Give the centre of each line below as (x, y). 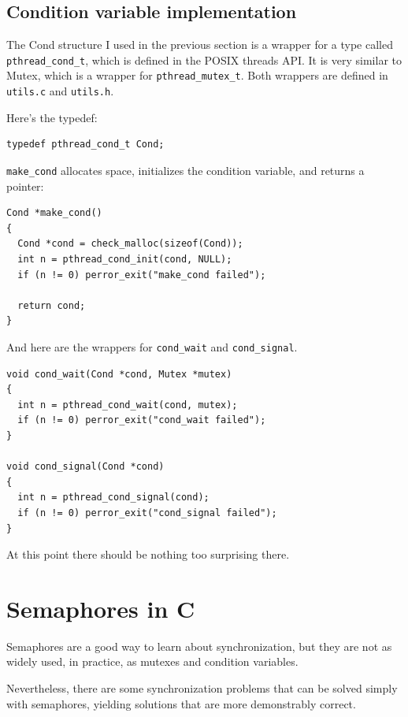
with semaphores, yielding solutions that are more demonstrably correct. (181, 703)
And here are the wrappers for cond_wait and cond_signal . (152, 346)
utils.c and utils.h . (60, 91)
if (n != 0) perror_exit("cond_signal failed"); (147, 513)
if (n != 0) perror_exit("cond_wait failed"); (142, 420)
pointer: (25, 186)
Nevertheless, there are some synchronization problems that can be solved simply (202, 688)
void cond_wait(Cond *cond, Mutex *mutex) (119, 374)
